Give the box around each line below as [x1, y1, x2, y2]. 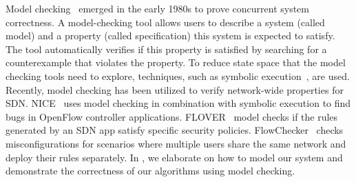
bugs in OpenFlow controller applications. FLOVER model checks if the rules [6, 109, 338, 123]
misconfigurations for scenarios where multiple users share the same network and [6, 136, 346, 150]
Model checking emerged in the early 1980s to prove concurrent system [6, 1, 309, 15]
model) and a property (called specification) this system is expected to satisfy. [6, 28, 335, 43]
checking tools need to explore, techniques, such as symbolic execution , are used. [6, 68, 350, 83]
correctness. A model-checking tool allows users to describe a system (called [6, 14, 325, 29]
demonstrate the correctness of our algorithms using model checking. [6, 163, 295, 178]
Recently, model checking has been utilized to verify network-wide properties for [6, 82, 344, 97]
